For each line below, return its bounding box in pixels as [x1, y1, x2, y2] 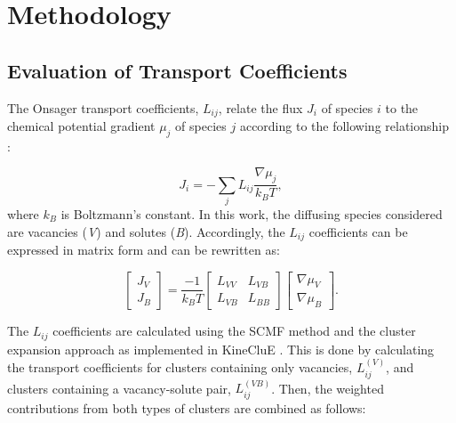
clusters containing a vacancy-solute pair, [7, 378, 231, 397]
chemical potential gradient [7, 117, 156, 135]
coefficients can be [308, 222, 408, 240]
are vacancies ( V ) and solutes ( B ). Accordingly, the [7, 222, 285, 240]
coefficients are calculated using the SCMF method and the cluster [52, 321, 416, 340]
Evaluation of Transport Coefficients [7, 56, 348, 84]
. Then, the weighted [271, 378, 384, 397]
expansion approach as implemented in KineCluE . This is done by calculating [7, 339, 435, 358]
